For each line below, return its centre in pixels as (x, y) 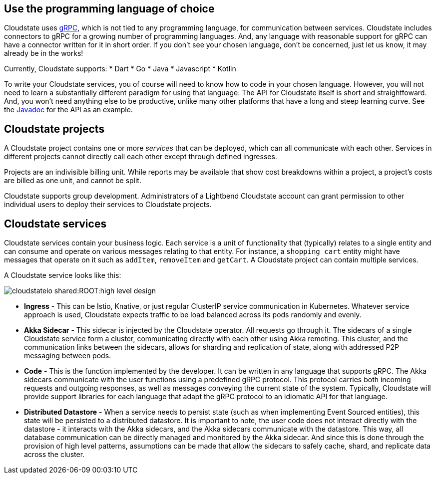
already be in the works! (44, 53)
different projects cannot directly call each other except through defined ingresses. (141, 157)
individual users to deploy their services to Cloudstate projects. (108, 205)
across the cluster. (54, 455)
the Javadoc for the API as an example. (68, 110)
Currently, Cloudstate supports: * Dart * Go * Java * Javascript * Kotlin (120, 69)
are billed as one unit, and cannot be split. (73, 181)
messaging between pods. (68, 356)
